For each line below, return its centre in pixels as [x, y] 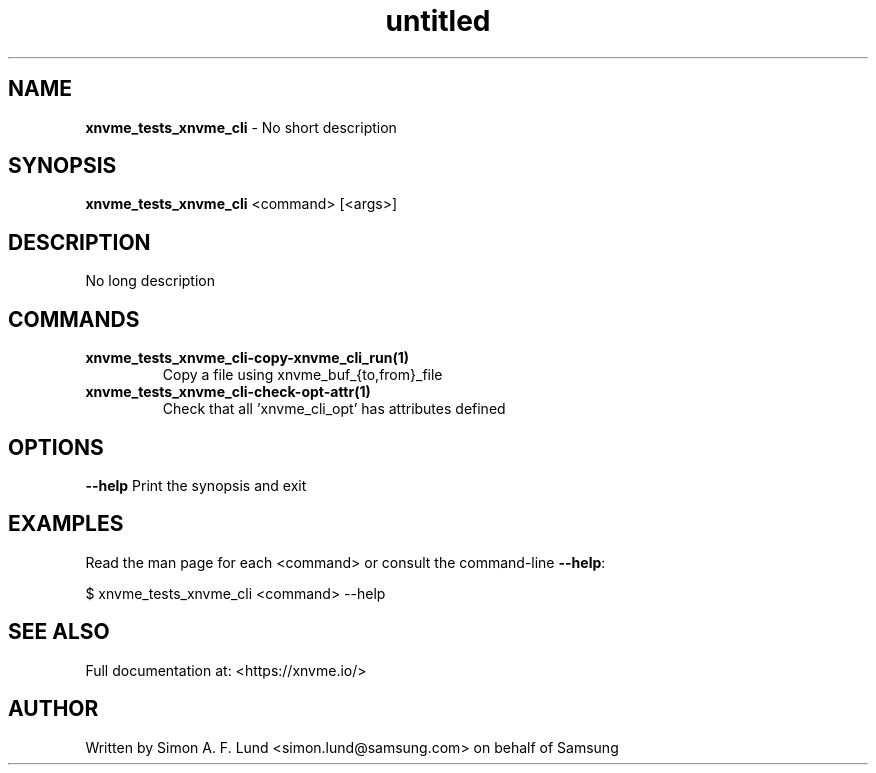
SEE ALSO [59, 632]
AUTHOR [53, 709]
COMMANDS [74, 319]
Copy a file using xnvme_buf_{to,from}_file [302, 375]
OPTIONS [56, 447]
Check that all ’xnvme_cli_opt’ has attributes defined [334, 409]
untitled [438, 21]
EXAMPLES [66, 524]
